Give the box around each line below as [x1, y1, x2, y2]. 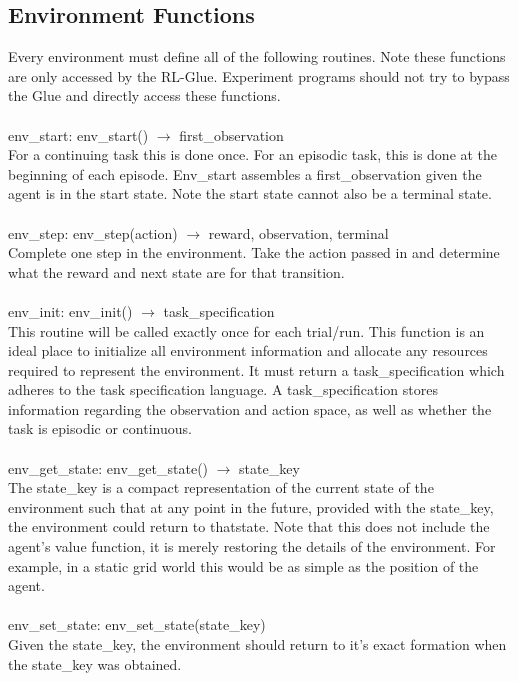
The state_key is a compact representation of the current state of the [8, 477, 434, 498]
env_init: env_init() [8, 300, 133, 321]
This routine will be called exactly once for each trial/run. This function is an [8, 320, 485, 341]
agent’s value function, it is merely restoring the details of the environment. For [8, 536, 496, 557]
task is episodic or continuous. [8, 418, 192, 439]
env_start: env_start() [8, 124, 149, 145]
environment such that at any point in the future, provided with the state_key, [8, 496, 494, 517]
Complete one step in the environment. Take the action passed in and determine [8, 242, 500, 263]
